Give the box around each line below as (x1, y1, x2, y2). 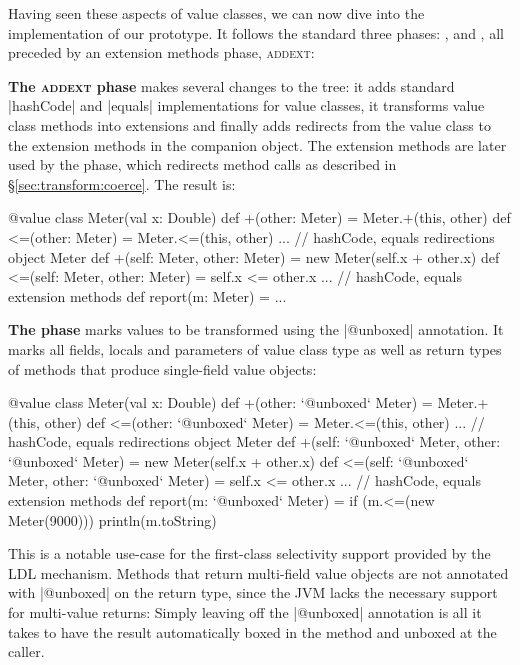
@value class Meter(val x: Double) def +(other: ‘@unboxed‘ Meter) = (8, 392, 433, 413)
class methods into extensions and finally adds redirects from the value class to (8, 114, 491, 135)
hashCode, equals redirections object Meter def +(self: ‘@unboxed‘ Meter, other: (8, 431, 501, 452)
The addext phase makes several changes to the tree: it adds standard (8, 75, 455, 96)
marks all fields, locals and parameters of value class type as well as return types (8, 338, 502, 359)
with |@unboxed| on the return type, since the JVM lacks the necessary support (8, 582, 498, 603)
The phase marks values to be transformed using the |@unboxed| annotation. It (8, 319, 504, 340)
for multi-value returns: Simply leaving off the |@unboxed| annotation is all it (8, 602, 482, 623)
